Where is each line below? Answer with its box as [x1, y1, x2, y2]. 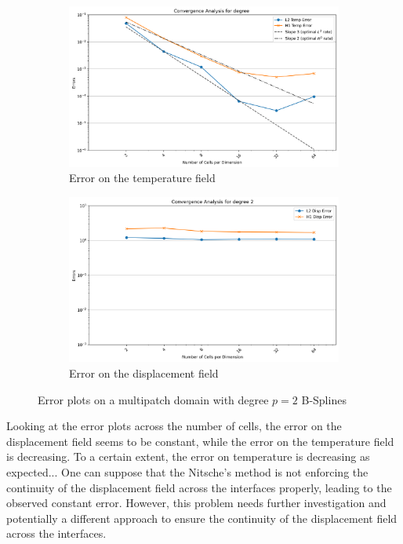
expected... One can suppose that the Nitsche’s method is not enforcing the [6, 463, 369, 480]
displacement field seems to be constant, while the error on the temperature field [6, 433, 394, 449]
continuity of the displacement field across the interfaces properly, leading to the [6, 479, 392, 495]
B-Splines [301, 391, 347, 407]
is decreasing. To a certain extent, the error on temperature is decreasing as [6, 448, 370, 465]
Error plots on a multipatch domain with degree [38, 391, 269, 407]
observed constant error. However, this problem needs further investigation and [6, 495, 387, 511]
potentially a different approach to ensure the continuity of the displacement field [6, 509, 398, 526]
